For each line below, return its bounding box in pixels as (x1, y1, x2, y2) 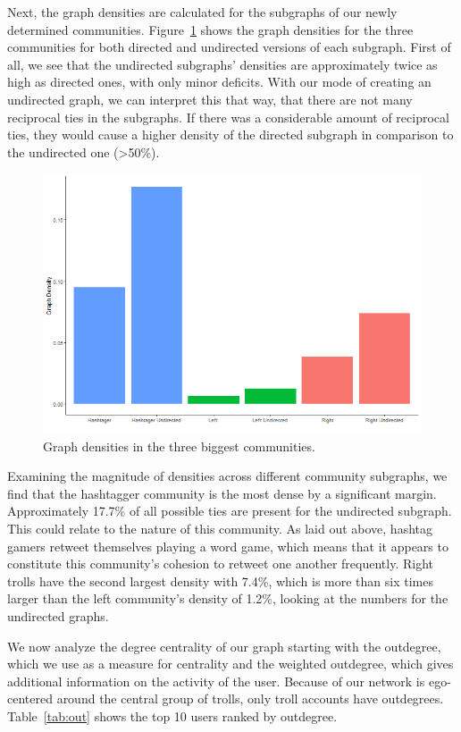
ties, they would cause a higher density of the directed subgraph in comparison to (7, 125, 454, 144)
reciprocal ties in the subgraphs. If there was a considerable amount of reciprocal (7, 107, 449, 126)
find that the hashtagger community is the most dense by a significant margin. (7, 484, 437, 502)
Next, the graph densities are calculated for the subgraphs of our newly (7, 3, 398, 21)
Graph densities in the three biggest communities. (43, 436, 315, 455)
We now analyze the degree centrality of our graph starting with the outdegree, (7, 636, 441, 655)
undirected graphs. (7, 607, 109, 626)
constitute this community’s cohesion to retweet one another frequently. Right (7, 554, 433, 573)
